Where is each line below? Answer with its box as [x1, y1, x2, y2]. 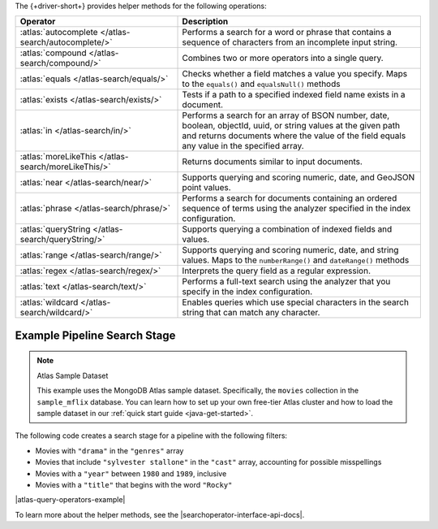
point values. [182, 182, 231, 193]
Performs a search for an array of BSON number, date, [182, 110, 390, 121]
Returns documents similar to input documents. [182, 156, 363, 167]
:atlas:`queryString [19, 223, 91, 235]
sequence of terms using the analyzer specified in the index [182, 203, 411, 215]
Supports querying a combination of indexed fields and [182, 223, 393, 235]
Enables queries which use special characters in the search [182, 297, 410, 308]
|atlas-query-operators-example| [15, 495, 126, 505]
